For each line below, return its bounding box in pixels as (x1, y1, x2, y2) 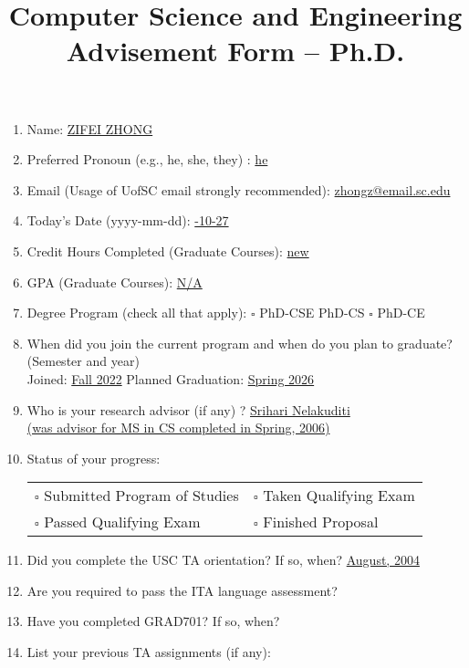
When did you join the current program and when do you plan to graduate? (26, 333, 453, 352)
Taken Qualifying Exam (263, 485, 415, 506)
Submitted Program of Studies (44, 485, 239, 506)
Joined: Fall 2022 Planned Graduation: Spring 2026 (26, 369, 315, 388)
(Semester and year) (26, 351, 140, 371)
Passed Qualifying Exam (44, 511, 201, 533)
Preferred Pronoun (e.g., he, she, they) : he (26, 150, 268, 169)
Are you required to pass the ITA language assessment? (26, 580, 338, 600)
